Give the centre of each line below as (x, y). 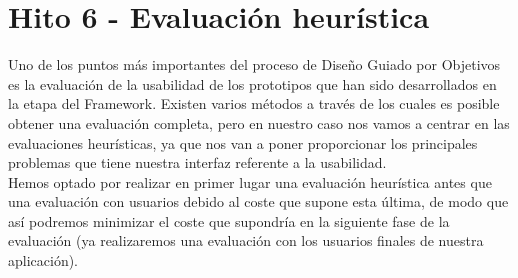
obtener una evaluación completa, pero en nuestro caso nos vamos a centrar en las (259, 122)
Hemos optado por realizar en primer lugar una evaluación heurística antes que (250, 181)
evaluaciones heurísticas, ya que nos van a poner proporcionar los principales (243, 142)
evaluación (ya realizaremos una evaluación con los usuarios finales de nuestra (246, 240)
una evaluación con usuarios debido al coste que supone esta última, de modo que (258, 201)
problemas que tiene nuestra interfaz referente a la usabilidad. (197, 162)
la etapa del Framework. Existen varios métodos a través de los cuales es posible (254, 103)
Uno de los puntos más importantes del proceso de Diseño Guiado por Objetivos (254, 64)
